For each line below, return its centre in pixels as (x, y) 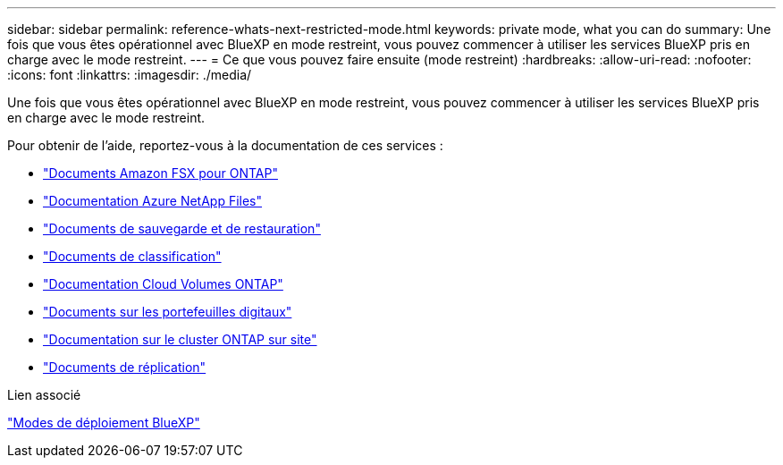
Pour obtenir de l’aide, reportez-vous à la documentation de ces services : (225, 145)
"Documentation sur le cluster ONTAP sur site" (180, 339)
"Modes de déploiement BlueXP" (104, 423)
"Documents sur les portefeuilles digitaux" (168, 312)
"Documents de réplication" (125, 367)
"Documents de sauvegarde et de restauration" (182, 228)
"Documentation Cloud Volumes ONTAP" (163, 284)
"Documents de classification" (132, 256)
